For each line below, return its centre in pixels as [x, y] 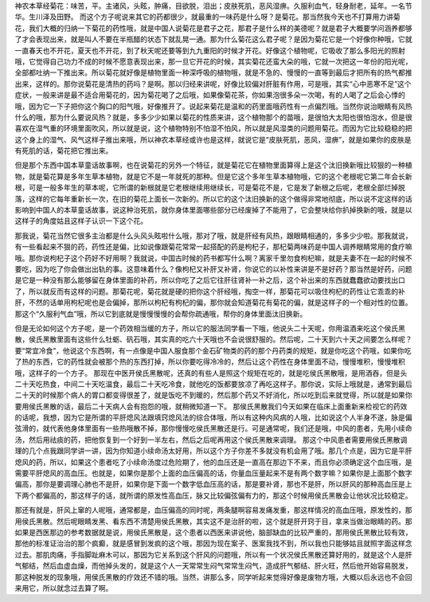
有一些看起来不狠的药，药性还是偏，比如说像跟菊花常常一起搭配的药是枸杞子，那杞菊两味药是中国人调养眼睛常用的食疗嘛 [213, 247]
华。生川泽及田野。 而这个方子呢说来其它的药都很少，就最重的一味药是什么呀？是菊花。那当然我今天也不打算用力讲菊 [207, 17]
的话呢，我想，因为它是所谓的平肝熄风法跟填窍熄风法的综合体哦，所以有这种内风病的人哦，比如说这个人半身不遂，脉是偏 [213, 417]
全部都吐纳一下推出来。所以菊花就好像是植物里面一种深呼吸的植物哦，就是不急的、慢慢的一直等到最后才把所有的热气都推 [213, 72]
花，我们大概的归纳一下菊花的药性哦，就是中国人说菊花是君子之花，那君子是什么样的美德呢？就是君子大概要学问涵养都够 [213, 28]
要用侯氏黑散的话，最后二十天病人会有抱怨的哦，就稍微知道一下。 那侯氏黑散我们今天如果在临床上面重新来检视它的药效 [211, 406]
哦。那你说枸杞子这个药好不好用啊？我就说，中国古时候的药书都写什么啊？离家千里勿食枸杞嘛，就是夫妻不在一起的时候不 [213, 258]
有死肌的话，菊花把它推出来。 [64, 150]
